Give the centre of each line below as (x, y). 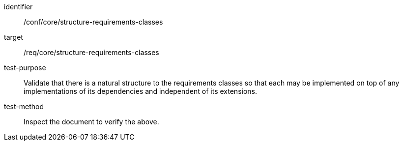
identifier (18, 7)
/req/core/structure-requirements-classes (91, 52)
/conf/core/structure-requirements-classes (93, 22)
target (14, 37)
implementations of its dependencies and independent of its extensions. (141, 91)
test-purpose (25, 68)
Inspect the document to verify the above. (91, 122)
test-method (24, 106)
